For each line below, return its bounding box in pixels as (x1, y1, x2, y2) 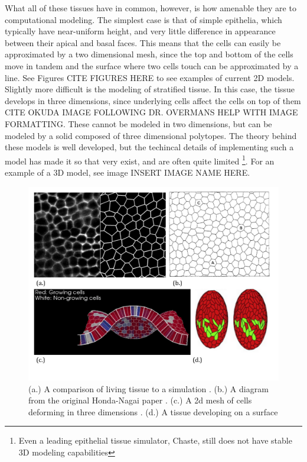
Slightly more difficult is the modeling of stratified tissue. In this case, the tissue (5, 83, 295, 95)
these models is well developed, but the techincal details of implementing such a (5, 141, 294, 153)
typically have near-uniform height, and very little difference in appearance (5, 25, 276, 37)
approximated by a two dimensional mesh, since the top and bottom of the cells (5, 48, 293, 60)
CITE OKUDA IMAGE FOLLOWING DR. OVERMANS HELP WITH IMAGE (5, 106, 298, 118)
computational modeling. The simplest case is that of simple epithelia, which (5, 13, 282, 25)
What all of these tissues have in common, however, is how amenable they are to (5, 2, 296, 14)
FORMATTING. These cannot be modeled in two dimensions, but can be (5, 117, 272, 130)
